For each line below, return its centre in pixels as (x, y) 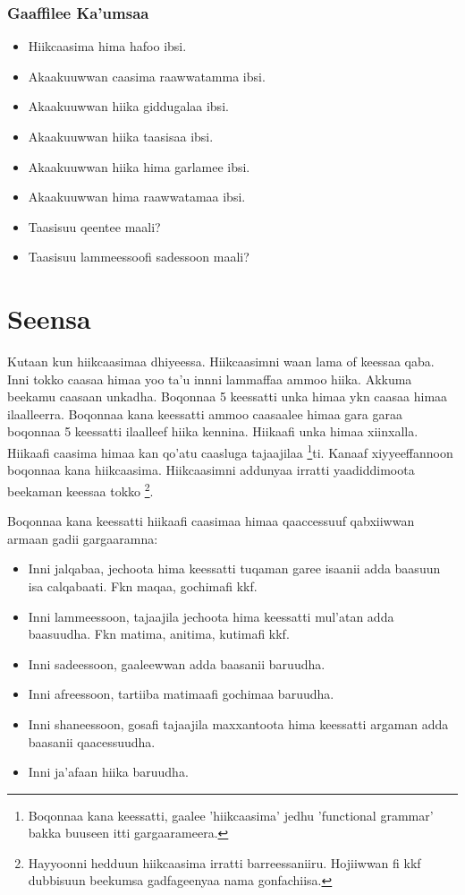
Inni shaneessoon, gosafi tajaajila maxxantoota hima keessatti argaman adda (238, 723)
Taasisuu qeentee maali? (94, 226)
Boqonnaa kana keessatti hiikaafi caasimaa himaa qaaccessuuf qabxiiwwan (211, 521)
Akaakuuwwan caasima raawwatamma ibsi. (147, 76)
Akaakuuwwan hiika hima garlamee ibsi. (139, 166)
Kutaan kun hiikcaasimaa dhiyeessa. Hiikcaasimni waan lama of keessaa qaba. (221, 361)
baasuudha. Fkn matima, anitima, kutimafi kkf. (159, 634)
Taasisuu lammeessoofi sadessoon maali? (139, 257)
